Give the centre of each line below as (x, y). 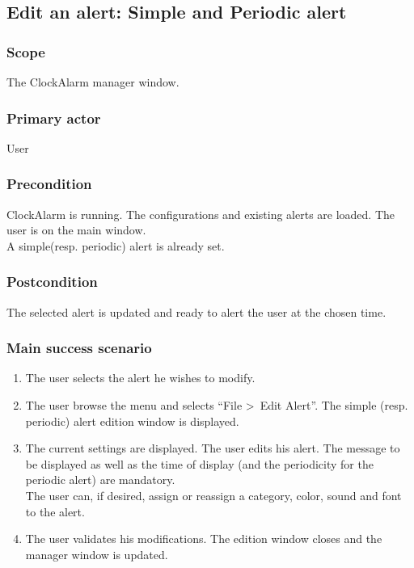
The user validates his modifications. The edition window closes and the (204, 539)
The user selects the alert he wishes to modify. (140, 378)
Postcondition (52, 282)
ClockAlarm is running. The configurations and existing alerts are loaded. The (201, 214)
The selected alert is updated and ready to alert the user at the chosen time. (196, 311)
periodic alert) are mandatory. (100, 480)
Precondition (49, 184)
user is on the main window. (76, 230)
